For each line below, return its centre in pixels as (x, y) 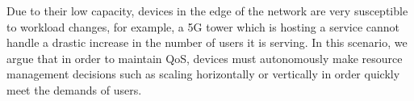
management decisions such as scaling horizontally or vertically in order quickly (203, 74)
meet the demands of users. (74, 89)
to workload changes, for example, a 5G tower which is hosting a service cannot (203, 26)
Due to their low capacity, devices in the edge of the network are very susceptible (207, 11)
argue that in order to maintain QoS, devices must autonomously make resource (205, 58)
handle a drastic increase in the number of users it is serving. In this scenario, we (207, 42)
